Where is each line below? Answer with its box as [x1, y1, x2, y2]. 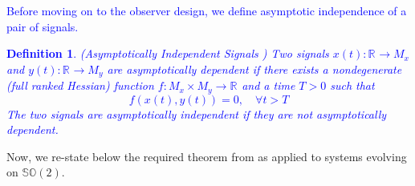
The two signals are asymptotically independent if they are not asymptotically [6, 105, 387, 122]
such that [330, 77, 375, 94]
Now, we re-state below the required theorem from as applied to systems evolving [6, 148, 407, 164]
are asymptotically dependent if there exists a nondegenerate [107, 60, 402, 77]
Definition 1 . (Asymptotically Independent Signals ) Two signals [6, 45, 329, 62]
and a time [242, 77, 295, 94]
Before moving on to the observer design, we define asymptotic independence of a [6, 2, 407, 18]
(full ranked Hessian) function [6, 77, 154, 94]
